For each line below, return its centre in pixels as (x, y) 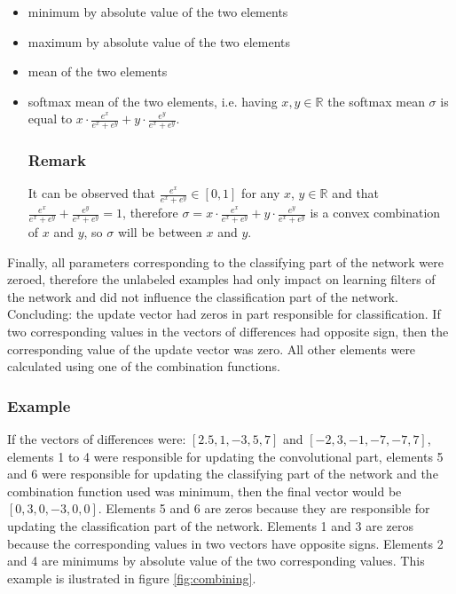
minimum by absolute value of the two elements (158, 12)
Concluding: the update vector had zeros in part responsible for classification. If (224, 314)
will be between (160, 232)
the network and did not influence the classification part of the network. (203, 296)
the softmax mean (376, 101)
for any (261, 193)
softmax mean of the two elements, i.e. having (153, 101)
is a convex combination (375, 213)
